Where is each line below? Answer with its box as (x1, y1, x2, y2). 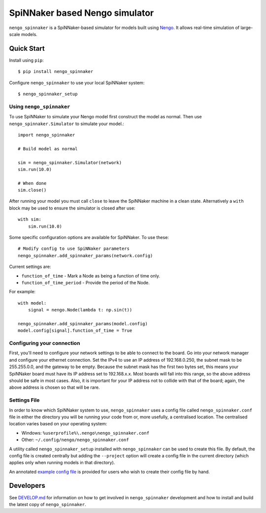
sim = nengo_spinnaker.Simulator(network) (18, 160, 122, 165)
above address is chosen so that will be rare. (9, 384, 100, 390)
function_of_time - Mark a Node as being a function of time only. (21, 273, 160, 278)
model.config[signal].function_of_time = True (18, 328, 133, 334)
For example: (9, 289, 36, 295)
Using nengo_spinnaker (9, 103, 70, 110)
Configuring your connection (9, 340, 80, 347)
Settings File (9, 397, 40, 404)
